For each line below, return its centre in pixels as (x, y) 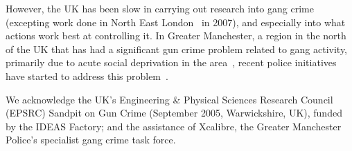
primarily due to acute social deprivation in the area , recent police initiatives (171, 62)
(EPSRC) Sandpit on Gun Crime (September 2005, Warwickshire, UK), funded (174, 113)
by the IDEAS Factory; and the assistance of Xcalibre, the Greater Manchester (174, 126)
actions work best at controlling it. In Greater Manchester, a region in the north (176, 36)
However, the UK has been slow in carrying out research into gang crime (160, 8)
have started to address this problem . (87, 75)
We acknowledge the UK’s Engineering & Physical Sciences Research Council (169, 99)
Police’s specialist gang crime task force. (91, 140)
